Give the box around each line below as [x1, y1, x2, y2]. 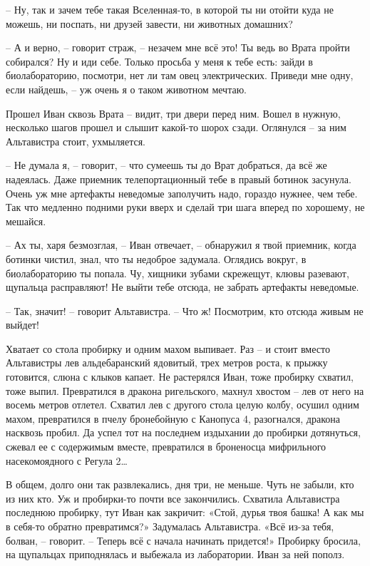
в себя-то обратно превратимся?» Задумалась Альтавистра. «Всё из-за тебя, [6, 519, 334, 533]
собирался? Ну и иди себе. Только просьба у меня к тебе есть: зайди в [6, 53, 313, 68]
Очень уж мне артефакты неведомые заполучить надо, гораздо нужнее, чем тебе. [6, 185, 358, 200]
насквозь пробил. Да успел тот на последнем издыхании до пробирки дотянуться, [6, 425, 361, 440]
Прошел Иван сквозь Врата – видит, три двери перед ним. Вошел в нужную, [6, 106, 341, 120]
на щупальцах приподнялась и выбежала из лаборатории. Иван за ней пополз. [6, 547, 345, 562]
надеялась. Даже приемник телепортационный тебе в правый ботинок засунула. [6, 171, 351, 186]
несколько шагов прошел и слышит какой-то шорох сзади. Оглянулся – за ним [6, 120, 346, 135]
